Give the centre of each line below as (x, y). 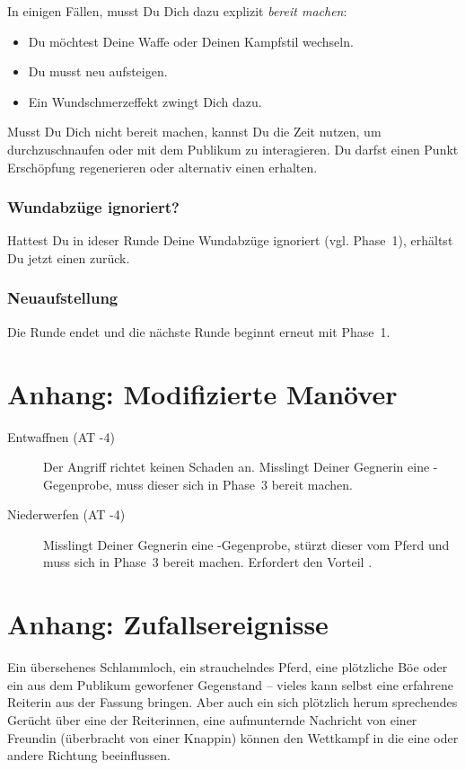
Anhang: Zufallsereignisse (168, 624)
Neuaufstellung (63, 298)
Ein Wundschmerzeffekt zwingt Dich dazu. (145, 101)
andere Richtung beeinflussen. (89, 755)
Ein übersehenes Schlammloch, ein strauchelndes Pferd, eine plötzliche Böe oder (228, 667)
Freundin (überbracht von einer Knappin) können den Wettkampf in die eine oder (233, 737)
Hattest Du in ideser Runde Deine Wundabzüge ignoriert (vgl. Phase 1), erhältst (230, 240)
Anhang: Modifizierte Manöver (202, 393)
